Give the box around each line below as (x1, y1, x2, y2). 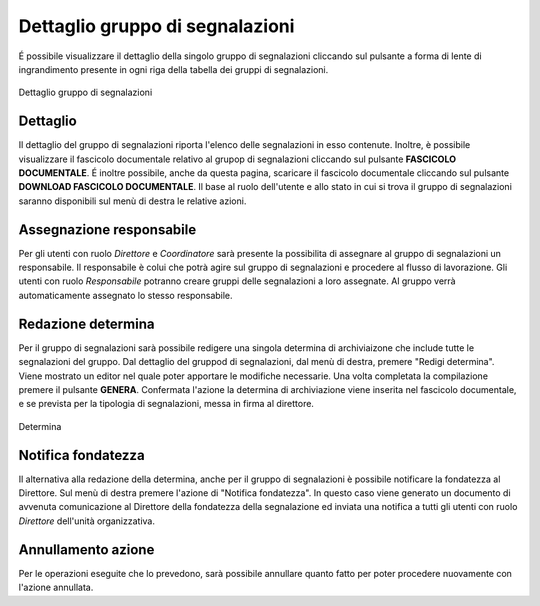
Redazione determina (18, 315, 155, 332)
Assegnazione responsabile (18, 221, 197, 238)
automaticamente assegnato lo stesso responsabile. (18, 289, 234, 301)
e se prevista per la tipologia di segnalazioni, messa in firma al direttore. (18, 398, 315, 410)
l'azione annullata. (18, 581, 94, 594)
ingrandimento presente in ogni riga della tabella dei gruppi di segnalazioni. (18, 63, 329, 75)
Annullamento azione (18, 541, 155, 558)
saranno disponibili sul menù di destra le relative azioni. (18, 195, 247, 207)
